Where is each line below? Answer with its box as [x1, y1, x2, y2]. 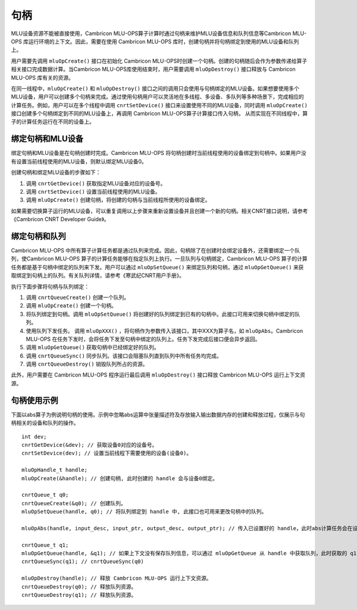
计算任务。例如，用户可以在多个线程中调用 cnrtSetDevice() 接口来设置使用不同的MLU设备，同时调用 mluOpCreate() [11, 101, 308, 108]
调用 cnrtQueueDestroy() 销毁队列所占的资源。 [26, 360, 148, 368]
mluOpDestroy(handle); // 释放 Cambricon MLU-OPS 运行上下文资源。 [21, 575, 212, 582]
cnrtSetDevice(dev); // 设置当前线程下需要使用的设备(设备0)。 [21, 450, 192, 457]
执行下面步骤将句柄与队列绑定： [11, 283, 89, 290]
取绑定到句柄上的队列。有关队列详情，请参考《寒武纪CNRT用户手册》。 [11, 272, 184, 279]
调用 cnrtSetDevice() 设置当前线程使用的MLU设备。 [26, 188, 161, 195]
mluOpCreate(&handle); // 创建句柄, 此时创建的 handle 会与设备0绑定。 [21, 475, 218, 482]
